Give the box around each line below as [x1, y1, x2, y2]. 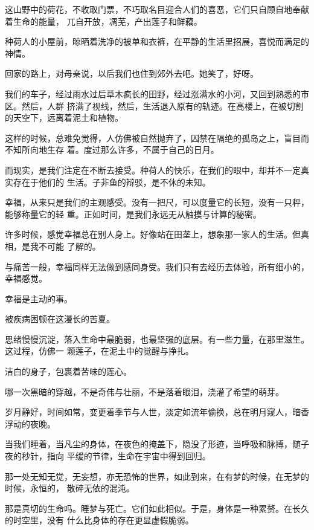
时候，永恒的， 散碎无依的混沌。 [5, 482, 135, 494]
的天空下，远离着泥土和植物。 [5, 111, 123, 124]
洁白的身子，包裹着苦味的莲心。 [5, 365, 132, 378]
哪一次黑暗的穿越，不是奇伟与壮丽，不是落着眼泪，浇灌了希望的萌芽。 [5, 385, 284, 398]
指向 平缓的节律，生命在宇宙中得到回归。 [46, 450, 211, 462]
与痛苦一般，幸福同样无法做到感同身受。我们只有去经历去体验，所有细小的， [5, 260, 309, 273]
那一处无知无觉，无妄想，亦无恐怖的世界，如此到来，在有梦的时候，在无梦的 [5, 470, 309, 482]
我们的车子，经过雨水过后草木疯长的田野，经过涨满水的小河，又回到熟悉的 [5, 87, 301, 100]
